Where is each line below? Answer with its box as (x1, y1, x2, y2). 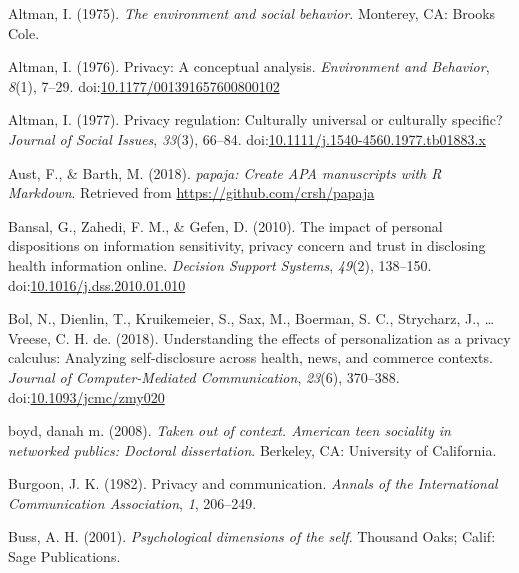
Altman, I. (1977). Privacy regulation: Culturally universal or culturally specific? (8, 109, 503, 130)
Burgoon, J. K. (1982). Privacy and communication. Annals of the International (8, 473, 498, 494)
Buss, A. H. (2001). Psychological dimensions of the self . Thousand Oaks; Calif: (8, 526, 496, 547)
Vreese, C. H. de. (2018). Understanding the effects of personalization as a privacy (8, 327, 511, 348)
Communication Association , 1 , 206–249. (8, 492, 257, 513)
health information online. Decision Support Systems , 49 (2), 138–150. (8, 254, 432, 275)
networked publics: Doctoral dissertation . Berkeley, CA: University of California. (8, 439, 497, 460)
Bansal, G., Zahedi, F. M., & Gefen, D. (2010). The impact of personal (8, 215, 443, 236)
